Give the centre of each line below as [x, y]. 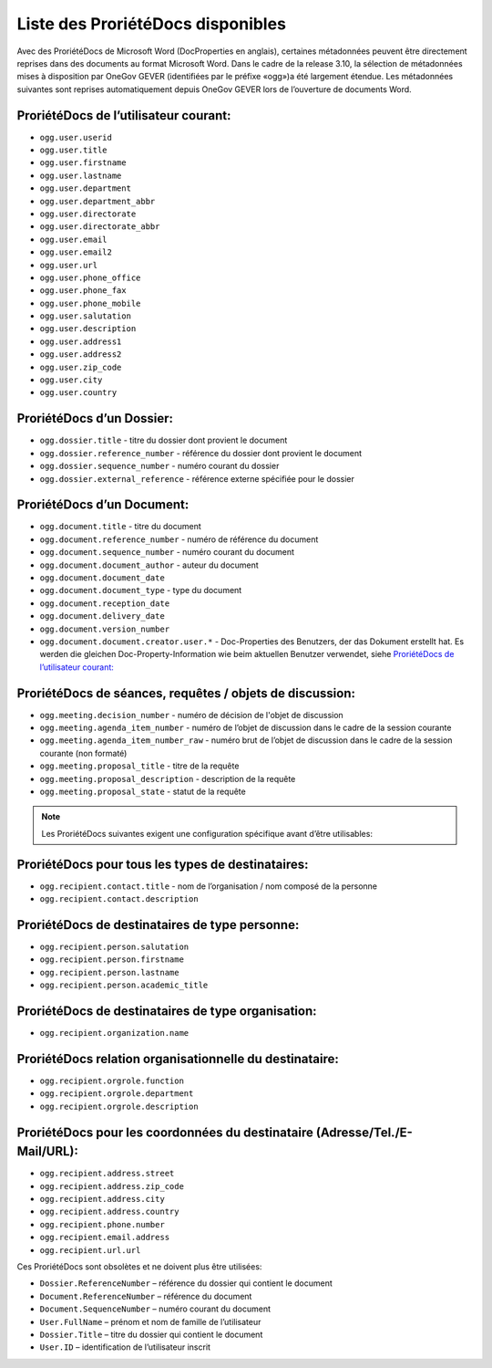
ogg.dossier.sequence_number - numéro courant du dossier [159, 466]
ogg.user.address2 [81, 355]
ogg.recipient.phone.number [102, 1224]
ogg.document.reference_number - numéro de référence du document [179, 539]
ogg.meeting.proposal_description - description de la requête [168, 778]
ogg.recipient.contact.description [119, 899]
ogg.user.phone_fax [83, 291]
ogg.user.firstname [83, 163]
